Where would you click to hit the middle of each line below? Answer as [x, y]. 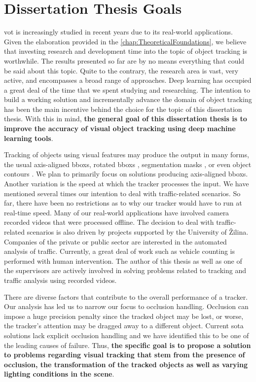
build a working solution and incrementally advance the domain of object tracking [128, 99]
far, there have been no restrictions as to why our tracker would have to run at [123, 203]
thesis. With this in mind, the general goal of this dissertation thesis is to [126, 119]
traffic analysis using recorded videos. [60, 280]
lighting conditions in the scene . [59, 374]
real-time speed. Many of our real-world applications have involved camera [117, 212]
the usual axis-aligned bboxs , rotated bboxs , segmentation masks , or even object [128, 164]
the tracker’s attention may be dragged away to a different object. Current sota [124, 326]
